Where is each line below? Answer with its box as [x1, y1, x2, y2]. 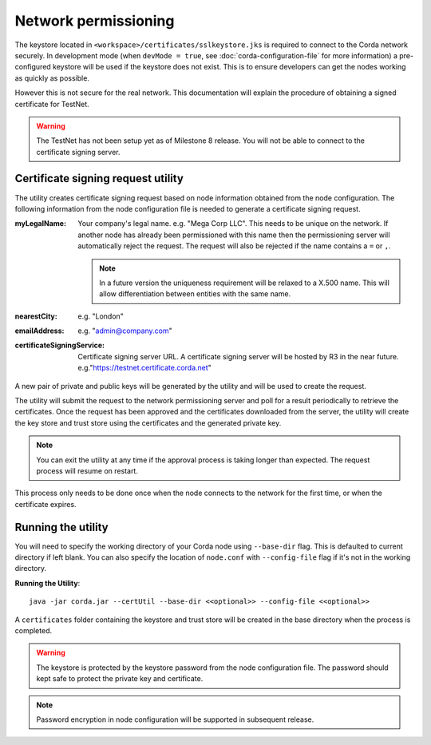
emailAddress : [14, 326, 65, 335]
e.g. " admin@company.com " [77, 326, 172, 335]
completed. [14, 626, 52, 636]
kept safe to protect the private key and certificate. [36, 674, 204, 684]
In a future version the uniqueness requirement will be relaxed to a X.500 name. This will [99, 278, 390, 287]
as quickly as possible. [14, 73, 89, 83]
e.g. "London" [77, 311, 124, 321]
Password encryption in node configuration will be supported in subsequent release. [36, 715, 314, 724]
